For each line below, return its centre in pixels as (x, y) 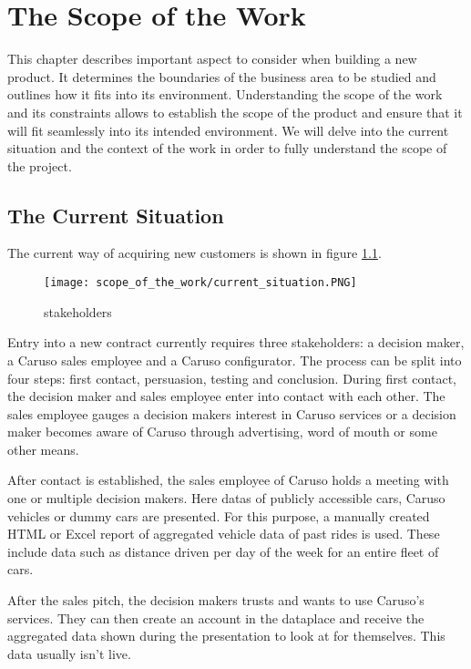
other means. (43, 449)
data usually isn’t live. (69, 653)
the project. (40, 165)
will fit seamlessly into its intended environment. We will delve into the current (228, 130)
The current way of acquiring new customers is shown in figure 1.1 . (195, 253)
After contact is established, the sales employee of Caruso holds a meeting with (228, 480)
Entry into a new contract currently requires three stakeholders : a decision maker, (236, 342)
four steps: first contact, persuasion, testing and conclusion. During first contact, (232, 378)
